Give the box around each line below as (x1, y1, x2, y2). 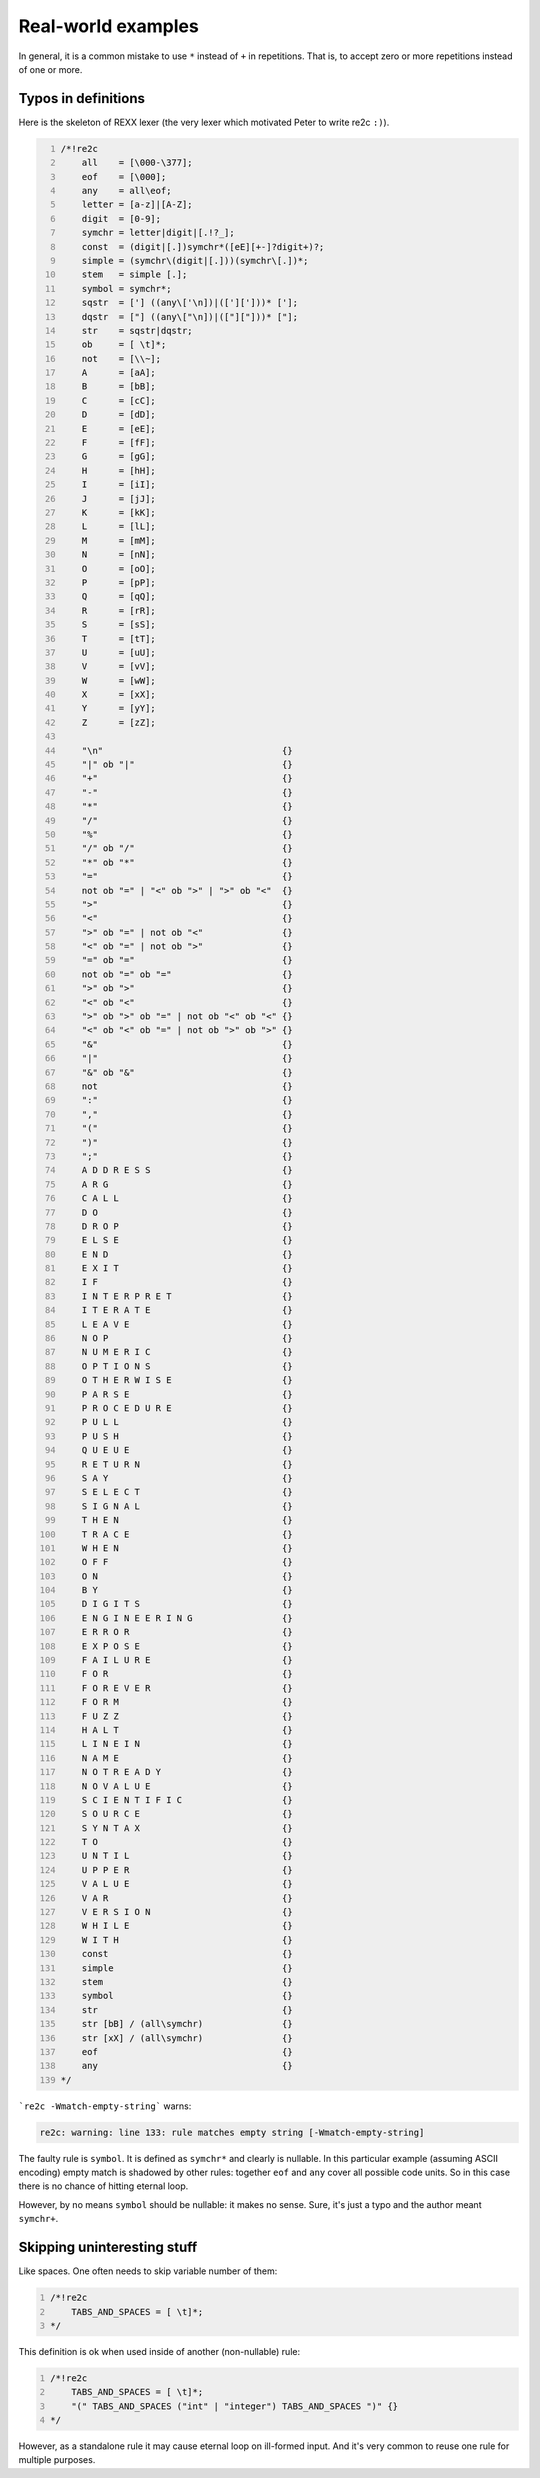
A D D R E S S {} (81, 1165, 294, 1176)
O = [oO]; (81, 563, 157, 574)
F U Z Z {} (81, 1710, 294, 1722)
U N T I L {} (81, 1850, 294, 1862)
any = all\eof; (81, 185, 172, 196)
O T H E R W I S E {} (81, 1375, 294, 1386)
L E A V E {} (81, 1318, 294, 1330)
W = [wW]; (81, 675, 157, 686)
